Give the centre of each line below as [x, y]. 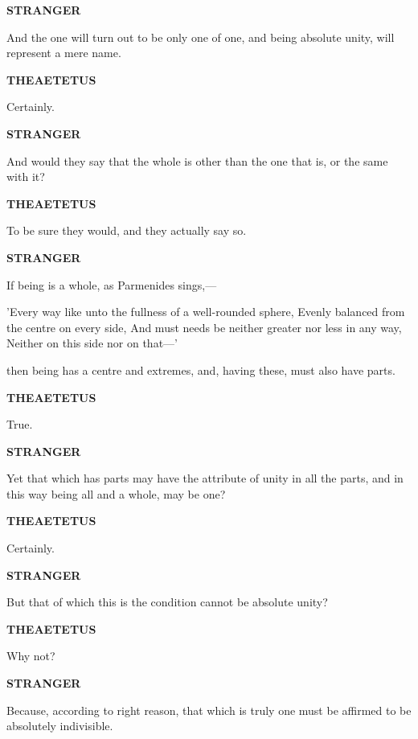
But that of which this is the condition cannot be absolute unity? [167, 602]
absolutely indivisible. [60, 726]
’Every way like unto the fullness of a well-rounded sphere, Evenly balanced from [206, 312]
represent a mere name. [64, 53]
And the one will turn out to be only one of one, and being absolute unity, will [201, 37]
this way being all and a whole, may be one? [116, 493]
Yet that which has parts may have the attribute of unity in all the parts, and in [205, 478]
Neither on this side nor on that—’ [92, 343]
